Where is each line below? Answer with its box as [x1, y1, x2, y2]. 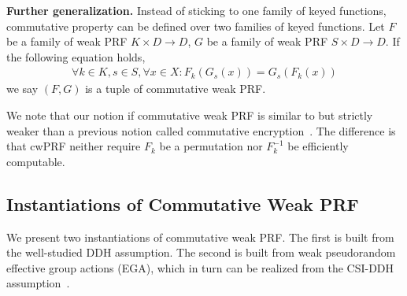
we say [6, 80, 39, 97]
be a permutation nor [159, 138, 263, 154]
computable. [6, 153, 65, 169]
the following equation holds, [6, 48, 146, 65]
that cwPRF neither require [6, 138, 141, 154]
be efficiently [287, 138, 349, 154]
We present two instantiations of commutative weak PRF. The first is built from [6, 228, 394, 245]
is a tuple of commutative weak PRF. [85, 80, 266, 97]
